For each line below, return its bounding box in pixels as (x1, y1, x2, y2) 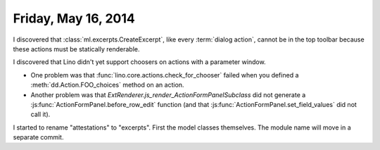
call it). (30, 110, 51, 119)
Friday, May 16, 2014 (13, 11, 135, 26)
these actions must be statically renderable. (13, 44, 140, 53)
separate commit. (13, 133, 64, 142)
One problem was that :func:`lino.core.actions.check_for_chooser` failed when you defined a (30, 70, 299, 79)
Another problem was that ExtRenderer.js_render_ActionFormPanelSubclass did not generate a (30, 90, 306, 99)
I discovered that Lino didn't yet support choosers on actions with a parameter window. (13, 58, 267, 66)
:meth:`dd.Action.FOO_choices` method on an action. (30, 81, 184, 89)
